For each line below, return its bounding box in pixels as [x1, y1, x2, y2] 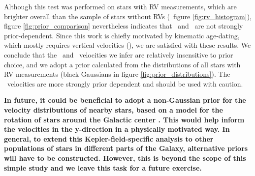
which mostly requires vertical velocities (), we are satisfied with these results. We [4, 40, 251, 50]
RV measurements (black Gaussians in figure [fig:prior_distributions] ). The [4, 69, 230, 79]
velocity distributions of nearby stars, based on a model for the [4, 104, 223, 115]
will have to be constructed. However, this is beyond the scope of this [4, 152, 246, 163]
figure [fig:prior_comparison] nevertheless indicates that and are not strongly [4, 21, 243, 31]
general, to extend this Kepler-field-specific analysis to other [4, 133, 214, 144]
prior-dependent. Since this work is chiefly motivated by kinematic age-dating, [4, 30, 240, 40]
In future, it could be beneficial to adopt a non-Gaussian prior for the [4, 95, 246, 105]
